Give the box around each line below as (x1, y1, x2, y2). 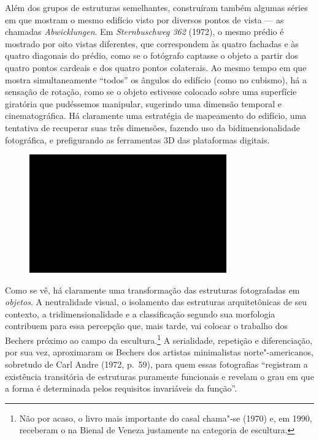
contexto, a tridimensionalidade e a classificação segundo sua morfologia (5, 307, 275, 320)
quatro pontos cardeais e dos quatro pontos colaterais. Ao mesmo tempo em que (5, 61, 307, 74)
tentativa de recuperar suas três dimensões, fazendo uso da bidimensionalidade (5, 121, 300, 134)
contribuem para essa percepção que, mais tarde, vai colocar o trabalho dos (5, 319, 288, 332)
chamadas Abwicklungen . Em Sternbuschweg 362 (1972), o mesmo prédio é (5, 25, 284, 38)
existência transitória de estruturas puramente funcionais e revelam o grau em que (5, 370, 314, 382)
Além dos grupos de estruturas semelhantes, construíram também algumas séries (5, 1, 308, 13)
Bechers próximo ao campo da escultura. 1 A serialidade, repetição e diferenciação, (5, 332, 313, 346)
